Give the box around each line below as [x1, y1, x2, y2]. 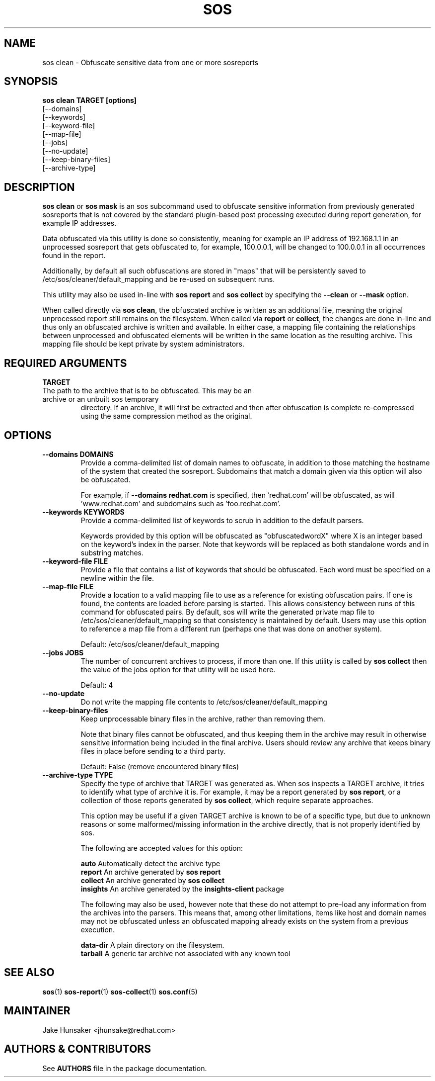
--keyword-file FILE [42, 556, 108, 565]
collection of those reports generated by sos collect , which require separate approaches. [80, 796, 373, 805]
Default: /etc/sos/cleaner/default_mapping [80, 639, 219, 648]
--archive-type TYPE [42, 770, 113, 779]
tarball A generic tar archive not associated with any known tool [80, 949, 290, 958]
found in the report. [42, 251, 106, 260]
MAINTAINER [4, 1004, 71, 1017]
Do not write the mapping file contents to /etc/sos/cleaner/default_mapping [80, 697, 327, 706]
